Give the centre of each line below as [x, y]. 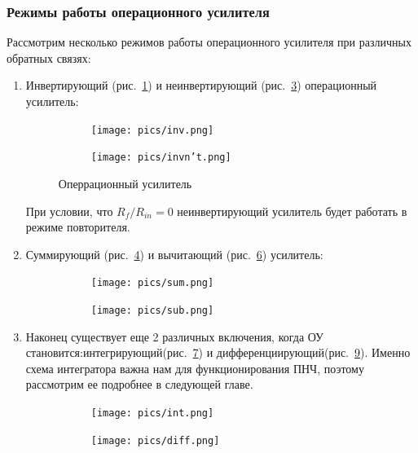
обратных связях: [49, 57]
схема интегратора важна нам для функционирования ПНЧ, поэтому [195, 368]
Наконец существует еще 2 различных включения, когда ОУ [175, 336]
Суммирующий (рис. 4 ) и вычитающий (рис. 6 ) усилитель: [174, 254]
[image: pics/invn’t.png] [161, 158]
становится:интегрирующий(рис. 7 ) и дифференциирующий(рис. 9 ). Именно [218, 352]
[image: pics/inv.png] [152, 130]
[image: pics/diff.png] [155, 440]
